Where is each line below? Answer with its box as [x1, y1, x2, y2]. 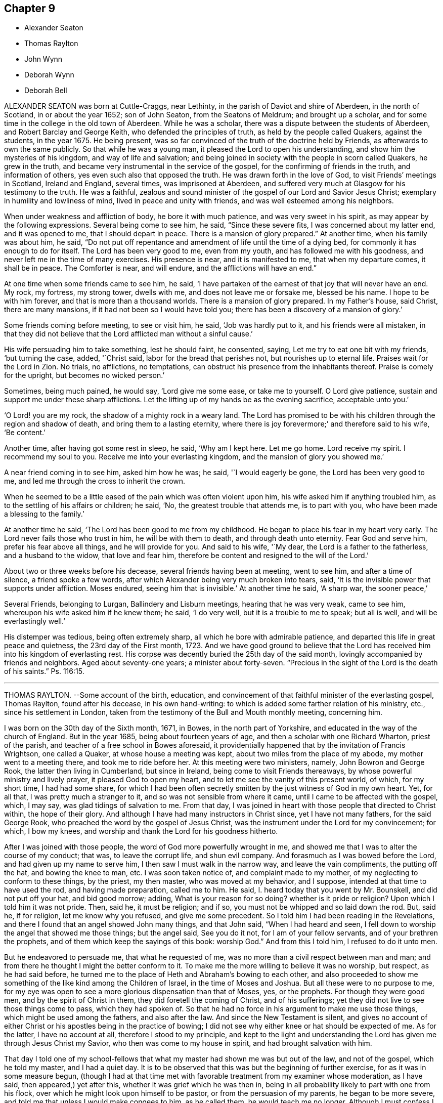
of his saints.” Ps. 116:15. [4, 667, 84, 676]
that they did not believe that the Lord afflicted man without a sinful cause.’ [4, 329, 253, 338]
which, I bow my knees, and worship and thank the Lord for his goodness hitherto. [4, 827, 278, 836]
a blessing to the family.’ [4, 510, 84, 519]
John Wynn [24, 55, 63, 64]
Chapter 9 [4, 2, 56, 15]
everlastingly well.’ [4, 617, 65, 626]
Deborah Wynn [24, 70, 74, 79]
